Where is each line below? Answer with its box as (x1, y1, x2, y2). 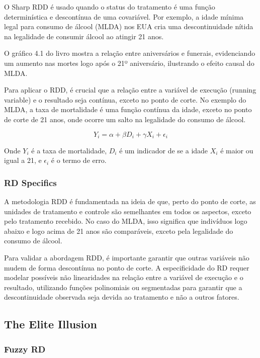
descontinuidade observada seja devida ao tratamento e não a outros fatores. (4, 292, 239, 302)
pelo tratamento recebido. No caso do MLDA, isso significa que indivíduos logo (4, 216, 247, 226)
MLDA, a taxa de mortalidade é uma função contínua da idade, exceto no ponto (4, 104, 252, 115)
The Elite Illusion (4, 316, 97, 332)
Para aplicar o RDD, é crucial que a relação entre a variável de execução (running (4, 84, 256, 95)
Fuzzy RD (4, 342, 46, 355)
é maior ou (220, 145, 253, 155)
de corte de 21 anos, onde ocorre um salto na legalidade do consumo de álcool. (4, 114, 246, 124)
